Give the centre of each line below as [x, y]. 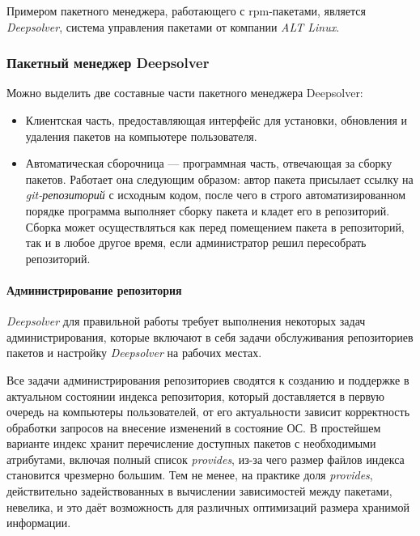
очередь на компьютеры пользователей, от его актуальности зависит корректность [208, 412]
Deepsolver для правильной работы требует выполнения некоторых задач [186, 321]
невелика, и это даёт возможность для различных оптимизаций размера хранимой [208, 506]
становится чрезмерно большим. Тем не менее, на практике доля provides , [190, 475]
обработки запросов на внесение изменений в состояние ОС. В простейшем [194, 427]
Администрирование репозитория [94, 289]
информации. [39, 523]
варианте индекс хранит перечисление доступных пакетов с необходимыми [191, 443]
